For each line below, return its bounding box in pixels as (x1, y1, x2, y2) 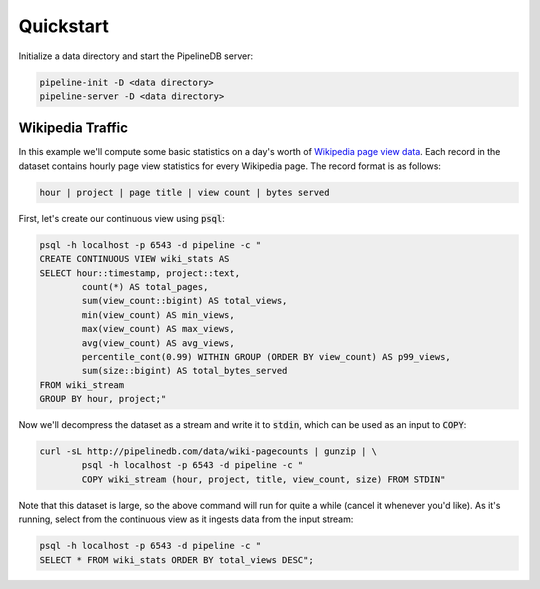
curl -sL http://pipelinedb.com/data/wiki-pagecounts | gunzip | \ (39, 446, 378, 457)
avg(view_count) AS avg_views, (81, 337, 235, 349)
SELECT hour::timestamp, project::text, (39, 267, 240, 279)
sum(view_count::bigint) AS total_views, (81, 295, 288, 307)
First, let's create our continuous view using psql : (18, 212, 225, 224)
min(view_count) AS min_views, (81, 309, 235, 320)
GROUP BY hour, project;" (39, 393, 167, 405)
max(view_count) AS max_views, (81, 323, 235, 335)
